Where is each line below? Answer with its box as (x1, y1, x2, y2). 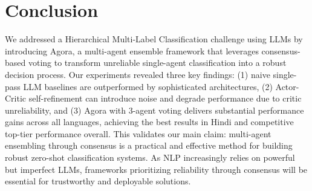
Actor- (275, 80, 299, 92)
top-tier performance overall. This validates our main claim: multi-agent (5, 127, 271, 140)
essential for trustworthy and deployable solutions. (5, 175, 191, 187)
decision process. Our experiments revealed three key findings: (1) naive (5, 68, 270, 80)
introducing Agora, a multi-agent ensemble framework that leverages (5, 44, 259, 57)
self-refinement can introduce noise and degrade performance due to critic (28, 92, 302, 105)
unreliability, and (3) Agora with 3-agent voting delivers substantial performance (5, 103, 304, 116)
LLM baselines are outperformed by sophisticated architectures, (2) (23, 80, 273, 92)
